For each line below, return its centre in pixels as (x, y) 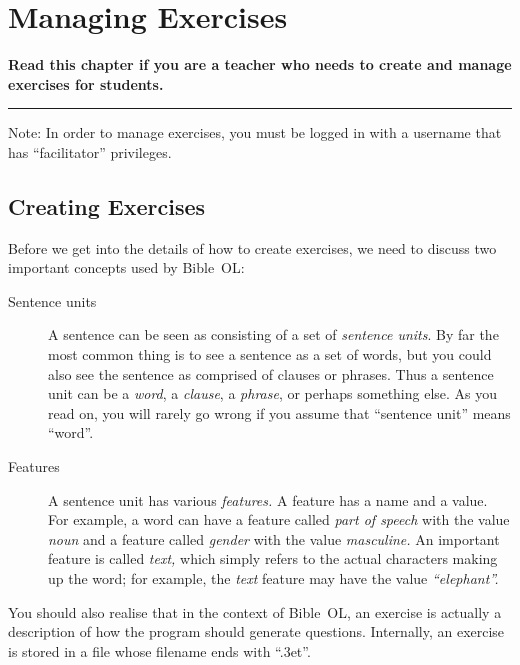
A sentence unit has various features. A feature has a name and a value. (268, 499)
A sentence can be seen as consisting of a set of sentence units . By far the (273, 334)
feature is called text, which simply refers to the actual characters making (273, 558)
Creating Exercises (107, 205)
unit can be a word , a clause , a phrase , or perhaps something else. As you (273, 393)
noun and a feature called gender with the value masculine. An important (274, 538)
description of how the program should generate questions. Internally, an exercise (256, 631)
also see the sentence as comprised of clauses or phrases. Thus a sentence (271, 373)
